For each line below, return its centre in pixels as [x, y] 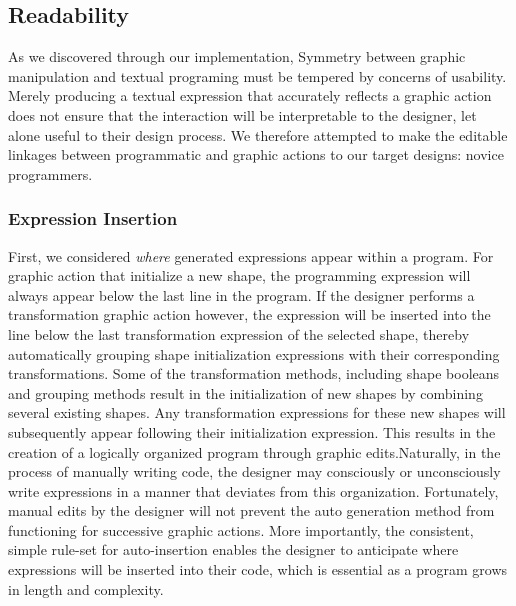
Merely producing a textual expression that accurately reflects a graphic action [250, 95]
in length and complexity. [86, 588]
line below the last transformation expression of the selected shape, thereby [239, 333]
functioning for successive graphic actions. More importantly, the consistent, [241, 529]
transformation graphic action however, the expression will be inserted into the [249, 314]
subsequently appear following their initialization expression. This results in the [252, 431]
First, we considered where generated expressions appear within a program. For [251, 255]
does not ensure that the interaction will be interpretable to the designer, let [242, 114]
